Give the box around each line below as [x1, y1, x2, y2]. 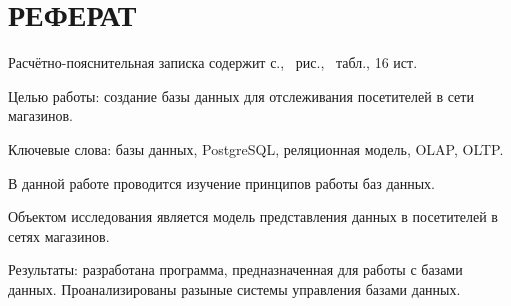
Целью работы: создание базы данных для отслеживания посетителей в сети [8, 85, 474, 106]
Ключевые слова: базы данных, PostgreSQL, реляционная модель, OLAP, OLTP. [8, 138, 504, 159]
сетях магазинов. [8, 225, 110, 246]
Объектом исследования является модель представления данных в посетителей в [8, 206, 498, 227]
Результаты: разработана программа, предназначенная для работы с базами [8, 259, 463, 280]
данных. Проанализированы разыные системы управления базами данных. [8, 278, 461, 299]
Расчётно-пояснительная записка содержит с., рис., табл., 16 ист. [8, 52, 418, 73]
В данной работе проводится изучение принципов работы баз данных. [8, 172, 436, 193]
